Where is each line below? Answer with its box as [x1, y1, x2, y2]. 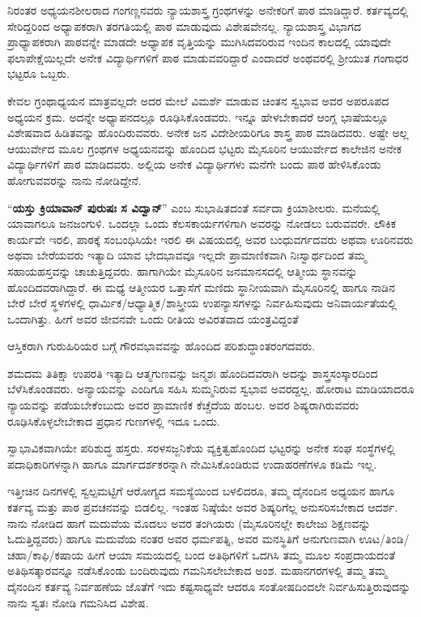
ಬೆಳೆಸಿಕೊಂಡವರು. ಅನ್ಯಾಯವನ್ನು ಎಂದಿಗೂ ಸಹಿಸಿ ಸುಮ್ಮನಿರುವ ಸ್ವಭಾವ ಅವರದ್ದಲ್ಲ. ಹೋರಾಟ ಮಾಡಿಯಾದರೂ [7, 380, 415, 397]
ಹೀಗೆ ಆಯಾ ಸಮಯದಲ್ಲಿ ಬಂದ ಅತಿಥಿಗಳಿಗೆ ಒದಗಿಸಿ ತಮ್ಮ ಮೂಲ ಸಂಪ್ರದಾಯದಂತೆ [87, 546, 396, 563]
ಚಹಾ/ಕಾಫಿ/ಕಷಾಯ [7, 546, 84, 563]
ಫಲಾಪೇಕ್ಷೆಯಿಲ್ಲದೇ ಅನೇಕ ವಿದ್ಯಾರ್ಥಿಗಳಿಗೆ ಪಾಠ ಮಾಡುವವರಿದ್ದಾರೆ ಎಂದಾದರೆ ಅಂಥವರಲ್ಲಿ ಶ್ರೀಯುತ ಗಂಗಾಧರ [7, 49, 409, 66]
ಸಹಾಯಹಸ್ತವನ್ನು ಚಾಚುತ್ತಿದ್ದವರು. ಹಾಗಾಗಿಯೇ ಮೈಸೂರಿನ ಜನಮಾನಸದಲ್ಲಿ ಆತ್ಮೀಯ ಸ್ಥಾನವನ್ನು [7, 262, 358, 279]
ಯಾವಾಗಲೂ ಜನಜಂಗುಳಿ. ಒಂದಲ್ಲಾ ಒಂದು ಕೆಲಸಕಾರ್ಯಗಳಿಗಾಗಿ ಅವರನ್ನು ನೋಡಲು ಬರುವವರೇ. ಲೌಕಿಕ [7, 215, 397, 232]
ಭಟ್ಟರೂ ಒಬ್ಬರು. [7, 65, 70, 82]
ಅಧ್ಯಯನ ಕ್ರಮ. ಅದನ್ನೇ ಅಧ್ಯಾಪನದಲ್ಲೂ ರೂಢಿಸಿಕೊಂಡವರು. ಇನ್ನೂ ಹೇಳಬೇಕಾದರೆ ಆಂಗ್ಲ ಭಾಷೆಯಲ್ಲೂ [7, 108, 389, 125]
